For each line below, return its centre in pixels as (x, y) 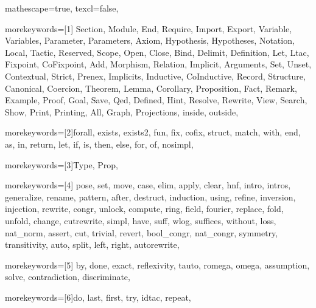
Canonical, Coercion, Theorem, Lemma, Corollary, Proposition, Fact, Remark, (151, 88)
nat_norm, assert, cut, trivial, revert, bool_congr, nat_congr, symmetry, (142, 232)
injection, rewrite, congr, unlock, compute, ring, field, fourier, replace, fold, (144, 209)
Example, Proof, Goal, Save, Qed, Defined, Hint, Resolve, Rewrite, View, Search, (156, 100)
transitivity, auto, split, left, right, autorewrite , (92, 245)
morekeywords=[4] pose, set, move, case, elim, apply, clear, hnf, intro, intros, (148, 185)
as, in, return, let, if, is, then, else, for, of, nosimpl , (99, 144)
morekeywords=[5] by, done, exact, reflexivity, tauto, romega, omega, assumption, (157, 265)
